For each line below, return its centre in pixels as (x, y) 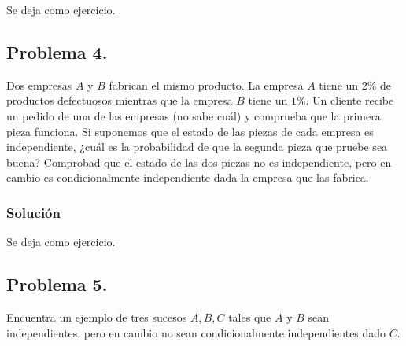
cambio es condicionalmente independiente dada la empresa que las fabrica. (188, 177)
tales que (250, 317)
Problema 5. (57, 284)
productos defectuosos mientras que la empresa (120, 100)
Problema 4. (57, 52)
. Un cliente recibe (350, 100)
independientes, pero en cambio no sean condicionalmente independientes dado (196, 332)
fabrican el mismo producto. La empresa (206, 85)
